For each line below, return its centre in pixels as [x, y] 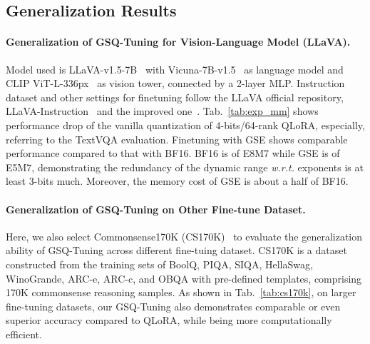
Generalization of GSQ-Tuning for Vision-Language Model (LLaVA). [178, 42]
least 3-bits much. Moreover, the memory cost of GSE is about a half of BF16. [177, 181]
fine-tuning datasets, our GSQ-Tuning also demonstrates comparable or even [173, 306]
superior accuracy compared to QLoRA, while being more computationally [169, 320]
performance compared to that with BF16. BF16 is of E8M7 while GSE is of [173, 153]
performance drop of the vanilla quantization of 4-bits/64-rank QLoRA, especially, [185, 125]
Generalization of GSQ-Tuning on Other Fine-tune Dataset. [156, 209]
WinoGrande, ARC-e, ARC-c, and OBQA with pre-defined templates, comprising [184, 278]
